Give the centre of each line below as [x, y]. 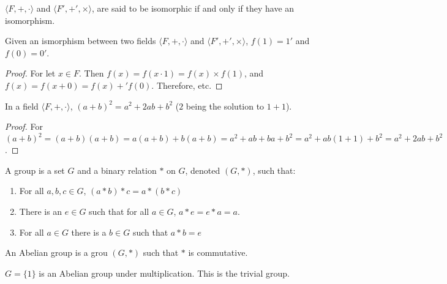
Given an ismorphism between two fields [81, 41]
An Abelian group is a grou [56, 252]
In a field [22, 106]
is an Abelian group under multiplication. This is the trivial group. [164, 273]
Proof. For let [30, 73]
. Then [92, 73]
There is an [41, 211]
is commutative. [218, 252]
